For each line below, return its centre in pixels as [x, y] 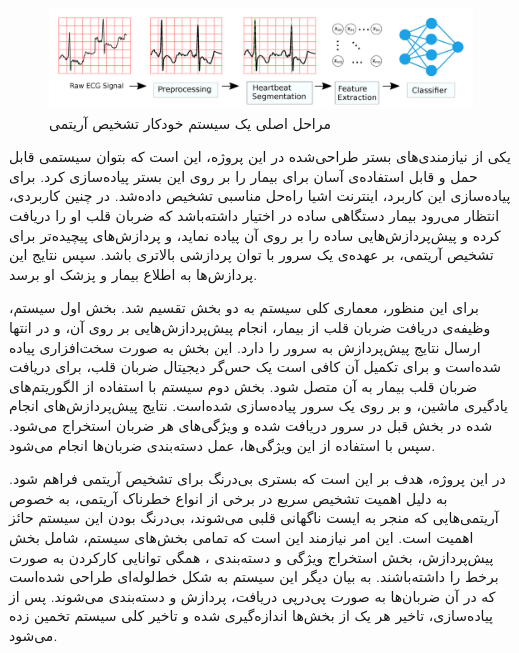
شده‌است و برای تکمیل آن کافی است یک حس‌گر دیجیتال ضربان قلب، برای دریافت [255, 366]
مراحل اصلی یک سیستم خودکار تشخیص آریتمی [190, 122]
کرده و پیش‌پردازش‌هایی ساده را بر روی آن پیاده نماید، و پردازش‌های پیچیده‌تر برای [255, 234]
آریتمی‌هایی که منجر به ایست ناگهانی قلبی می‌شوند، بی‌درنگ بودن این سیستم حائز [254, 517]
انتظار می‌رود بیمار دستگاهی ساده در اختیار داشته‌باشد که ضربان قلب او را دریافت [254, 215]
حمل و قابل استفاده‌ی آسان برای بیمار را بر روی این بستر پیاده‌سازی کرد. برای [243, 175]
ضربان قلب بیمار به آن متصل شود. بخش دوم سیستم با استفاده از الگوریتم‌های [243, 385]
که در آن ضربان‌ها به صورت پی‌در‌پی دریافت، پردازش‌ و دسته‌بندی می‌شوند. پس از [252, 595]
